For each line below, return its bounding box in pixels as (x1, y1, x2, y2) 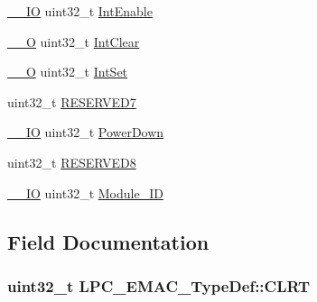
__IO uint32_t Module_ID (7, 183, 163, 202)
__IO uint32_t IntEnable (7, 2, 153, 20)
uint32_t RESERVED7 (7, 92, 136, 111)
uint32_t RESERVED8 (7, 152, 136, 171)
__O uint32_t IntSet (7, 62, 128, 81)
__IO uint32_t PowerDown (7, 123, 164, 142)
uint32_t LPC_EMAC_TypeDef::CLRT (7, 274, 311, 297)
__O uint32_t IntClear (7, 32, 140, 50)
